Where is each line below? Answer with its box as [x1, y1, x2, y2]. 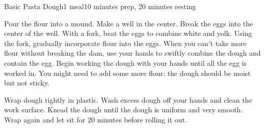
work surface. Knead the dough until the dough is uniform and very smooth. [4, 104, 243, 115]
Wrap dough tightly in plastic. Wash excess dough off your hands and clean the [4, 94, 252, 105]
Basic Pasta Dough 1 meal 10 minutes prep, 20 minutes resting [4, 1, 196, 11]
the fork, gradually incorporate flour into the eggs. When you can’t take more [4, 37, 247, 48]
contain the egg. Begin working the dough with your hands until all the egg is [4, 57, 247, 68]
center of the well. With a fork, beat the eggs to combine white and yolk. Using [4, 28, 252, 38]
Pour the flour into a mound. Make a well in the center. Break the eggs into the [4, 18, 253, 28]
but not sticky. [4, 77, 49, 88]
